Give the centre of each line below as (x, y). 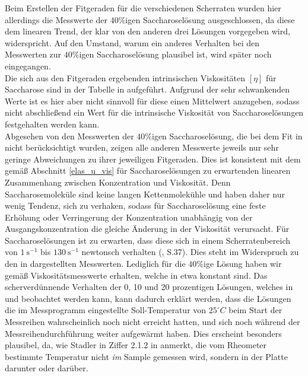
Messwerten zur (33, 54)
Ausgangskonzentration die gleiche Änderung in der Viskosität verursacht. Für (147, 229)
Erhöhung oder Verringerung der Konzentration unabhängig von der (129, 217)
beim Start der (255, 310)
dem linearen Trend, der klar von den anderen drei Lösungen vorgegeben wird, (147, 31)
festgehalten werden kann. (52, 124)
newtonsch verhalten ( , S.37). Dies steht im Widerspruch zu (190, 252)
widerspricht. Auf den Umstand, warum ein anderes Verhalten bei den (132, 42)
